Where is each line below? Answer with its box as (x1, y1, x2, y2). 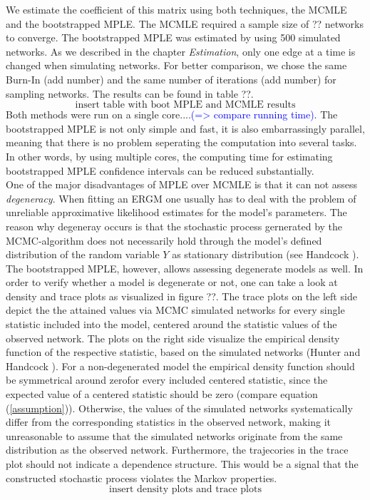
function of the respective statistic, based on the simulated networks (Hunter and (6, 345, 361, 359)
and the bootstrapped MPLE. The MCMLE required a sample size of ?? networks (6, 16, 364, 31)
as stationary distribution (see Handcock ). (172, 247, 359, 262)
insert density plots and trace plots (109, 484, 262, 495)
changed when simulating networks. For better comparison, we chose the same (6, 58, 347, 73)
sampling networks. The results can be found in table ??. (6, 86, 254, 101)
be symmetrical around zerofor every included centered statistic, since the (6, 372, 328, 387)
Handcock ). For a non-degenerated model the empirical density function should (6, 358, 355, 373)
